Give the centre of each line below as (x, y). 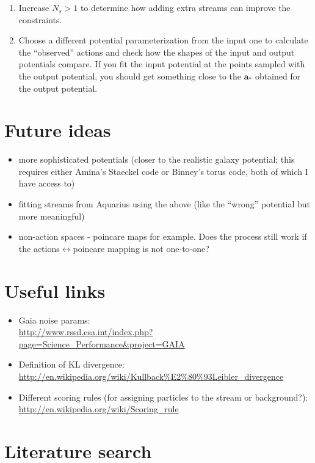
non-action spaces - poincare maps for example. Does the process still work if (163, 236)
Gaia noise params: (54, 320)
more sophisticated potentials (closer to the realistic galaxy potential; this (157, 159)
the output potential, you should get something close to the (130, 76)
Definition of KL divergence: (71, 364)
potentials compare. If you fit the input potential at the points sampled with (162, 64)
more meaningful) (52, 216)
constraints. (40, 19)
